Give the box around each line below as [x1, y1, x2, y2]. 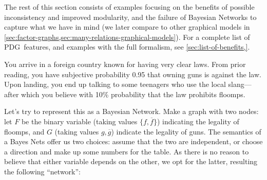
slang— [228, 79, 252, 89]
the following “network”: [4, 166, 81, 176]
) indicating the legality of [157, 116, 239, 126]
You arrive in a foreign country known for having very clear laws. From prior [4, 58, 246, 69]
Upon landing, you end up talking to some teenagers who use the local [4, 79, 226, 89]
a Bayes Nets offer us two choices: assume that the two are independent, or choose [4, 136, 263, 147]
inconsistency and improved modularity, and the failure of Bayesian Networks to [4, 11, 257, 22]
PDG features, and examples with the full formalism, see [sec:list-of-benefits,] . [4, 41, 250, 52]
